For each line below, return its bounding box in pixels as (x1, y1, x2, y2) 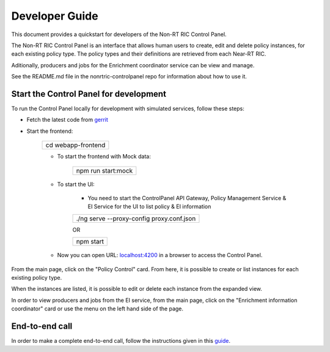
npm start (76, 238, 104, 246)
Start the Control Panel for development (11, 89, 166, 99)
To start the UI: (57, 181, 95, 188)
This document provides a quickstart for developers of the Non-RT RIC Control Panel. (11, 31, 227, 38)
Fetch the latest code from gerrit (26, 116, 108, 124)
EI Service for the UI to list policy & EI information (87, 203, 211, 211)
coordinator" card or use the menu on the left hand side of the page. (11, 305, 183, 312)
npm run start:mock (76, 166, 133, 174)
